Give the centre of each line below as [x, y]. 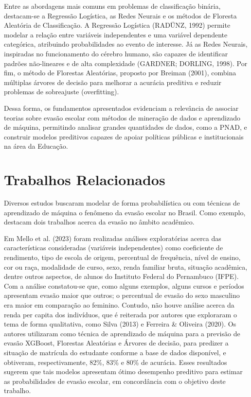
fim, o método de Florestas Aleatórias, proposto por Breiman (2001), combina [120, 73]
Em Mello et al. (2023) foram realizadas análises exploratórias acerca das [113, 238]
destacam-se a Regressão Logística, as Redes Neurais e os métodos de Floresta [120, 15]
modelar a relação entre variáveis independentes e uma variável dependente [116, 34]
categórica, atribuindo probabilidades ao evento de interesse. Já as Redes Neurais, [126, 44]
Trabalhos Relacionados [85, 180]
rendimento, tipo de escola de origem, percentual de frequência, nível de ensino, [122, 257]
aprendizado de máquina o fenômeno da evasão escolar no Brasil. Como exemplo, [125, 212]
